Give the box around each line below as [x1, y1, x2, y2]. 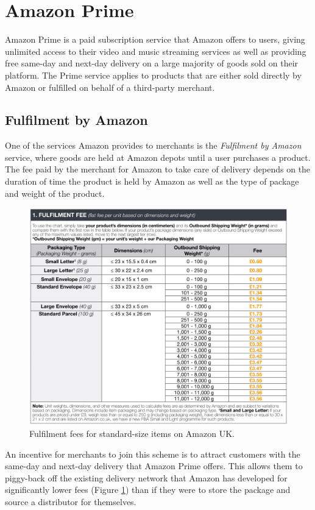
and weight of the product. [5, 186, 105, 199]
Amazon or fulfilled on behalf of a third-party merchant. [5, 80, 215, 93]
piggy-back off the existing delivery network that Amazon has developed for [5, 471, 288, 484]
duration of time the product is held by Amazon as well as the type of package [5, 175, 299, 188]
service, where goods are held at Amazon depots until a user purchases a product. [5, 151, 311, 163]
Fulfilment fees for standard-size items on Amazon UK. [29, 427, 235, 439]
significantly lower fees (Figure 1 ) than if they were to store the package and [5, 483, 291, 496]
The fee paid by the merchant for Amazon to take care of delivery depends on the [5, 163, 311, 175]
